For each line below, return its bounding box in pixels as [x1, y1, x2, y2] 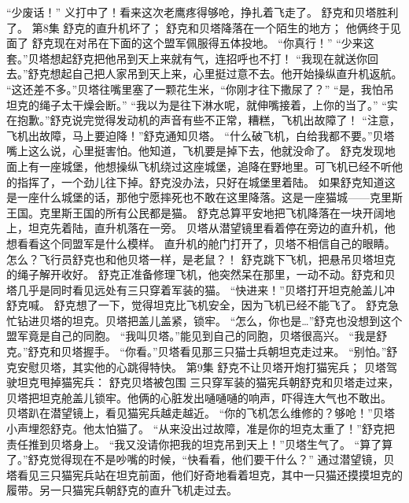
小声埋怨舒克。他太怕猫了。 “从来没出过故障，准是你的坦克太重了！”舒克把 [6, 420, 395, 437]
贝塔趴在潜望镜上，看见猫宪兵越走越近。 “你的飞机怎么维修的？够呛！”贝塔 [6, 405, 395, 421]
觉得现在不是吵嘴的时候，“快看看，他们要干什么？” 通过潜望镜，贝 [50, 451, 395, 468]
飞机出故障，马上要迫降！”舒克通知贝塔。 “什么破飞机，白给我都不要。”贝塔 [6, 127, 395, 143]
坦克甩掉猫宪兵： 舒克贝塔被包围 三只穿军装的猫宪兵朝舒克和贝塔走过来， [17, 374, 400, 390]
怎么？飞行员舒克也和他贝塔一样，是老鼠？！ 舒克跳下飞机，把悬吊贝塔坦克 [6, 250, 396, 267]
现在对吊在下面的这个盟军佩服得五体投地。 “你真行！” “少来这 [53, 35, 374, 51]
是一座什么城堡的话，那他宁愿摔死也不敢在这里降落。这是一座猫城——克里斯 [6, 189, 403, 205]
